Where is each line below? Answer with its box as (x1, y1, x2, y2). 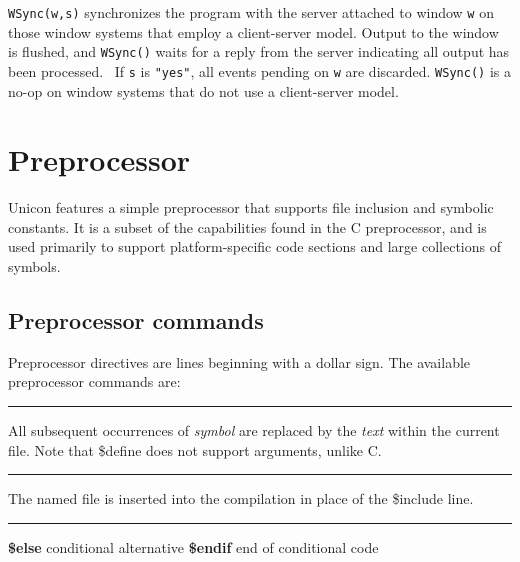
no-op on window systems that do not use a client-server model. (8, 80, 399, 101)
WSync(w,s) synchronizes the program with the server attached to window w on (8, 2, 494, 22)
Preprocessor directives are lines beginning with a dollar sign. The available (8, 351, 471, 372)
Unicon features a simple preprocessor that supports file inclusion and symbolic (8, 197, 494, 218)
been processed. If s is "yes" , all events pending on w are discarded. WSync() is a (8, 60, 511, 81)
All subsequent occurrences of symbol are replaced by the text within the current (8, 420, 500, 441)
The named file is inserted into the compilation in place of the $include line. (8, 488, 474, 509)
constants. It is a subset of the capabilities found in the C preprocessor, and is (8, 216, 487, 237)
